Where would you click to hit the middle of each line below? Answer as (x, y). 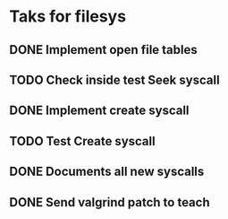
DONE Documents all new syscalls (107, 172)
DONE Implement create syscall (99, 111)
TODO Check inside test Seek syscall (115, 79)
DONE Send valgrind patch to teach (110, 202)
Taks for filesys (68, 17)
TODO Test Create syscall (82, 141)
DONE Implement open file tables (104, 50)
